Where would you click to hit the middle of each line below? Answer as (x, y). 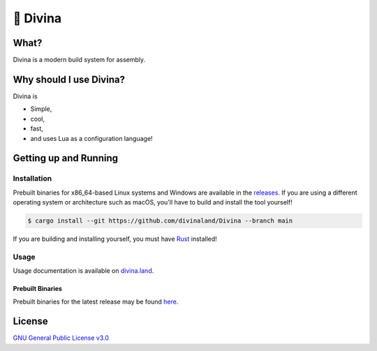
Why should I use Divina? (69, 79)
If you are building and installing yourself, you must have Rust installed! (115, 239)
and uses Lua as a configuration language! (91, 138)
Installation (32, 179)
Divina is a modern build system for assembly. (79, 60)
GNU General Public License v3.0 (61, 338)
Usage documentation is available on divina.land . (83, 271)
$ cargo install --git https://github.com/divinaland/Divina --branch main (160, 221)
